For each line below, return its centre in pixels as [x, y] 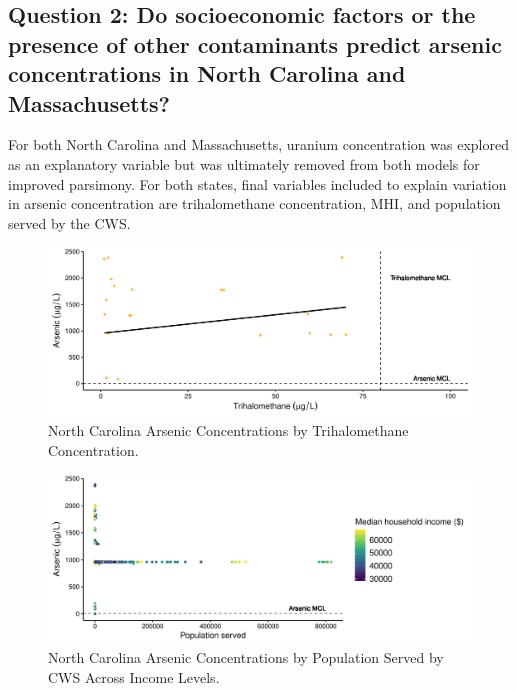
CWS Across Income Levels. [134, 677]
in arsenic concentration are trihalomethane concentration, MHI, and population [254, 203]
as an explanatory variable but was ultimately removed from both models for [244, 163]
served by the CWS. [69, 222]
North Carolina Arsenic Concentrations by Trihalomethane [228, 430]
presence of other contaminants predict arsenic [255, 43]
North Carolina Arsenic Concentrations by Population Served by [246, 657]
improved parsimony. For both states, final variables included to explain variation [257, 183]
